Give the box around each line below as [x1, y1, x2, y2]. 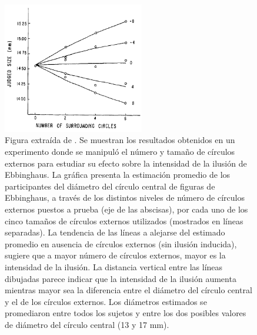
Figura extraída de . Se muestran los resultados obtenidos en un [5, 134, 235, 146]
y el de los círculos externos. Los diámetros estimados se [5, 295, 207, 307]
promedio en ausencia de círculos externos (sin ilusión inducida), [5, 237, 237, 250]
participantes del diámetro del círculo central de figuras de [5, 180, 215, 192]
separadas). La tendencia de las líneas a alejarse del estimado [5, 226, 225, 238]
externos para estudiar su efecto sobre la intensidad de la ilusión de [5, 157, 247, 169]
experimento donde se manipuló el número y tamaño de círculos [5, 145, 235, 158]
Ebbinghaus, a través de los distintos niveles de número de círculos [5, 191, 245, 204]
